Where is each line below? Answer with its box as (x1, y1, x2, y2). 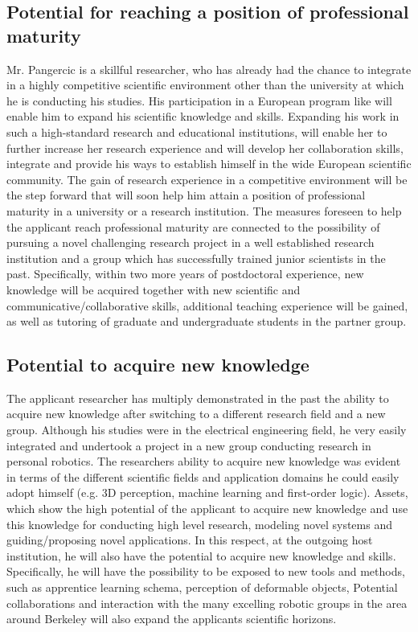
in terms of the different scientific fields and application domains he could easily (6, 468, 400, 485)
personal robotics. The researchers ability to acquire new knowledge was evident (6, 453, 401, 470)
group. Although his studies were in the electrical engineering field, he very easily (6, 421, 407, 438)
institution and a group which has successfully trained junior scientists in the (6, 249, 386, 266)
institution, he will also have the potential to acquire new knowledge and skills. (6, 547, 396, 564)
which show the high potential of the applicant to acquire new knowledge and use (6, 500, 408, 517)
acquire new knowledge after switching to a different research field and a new (6, 405, 386, 422)
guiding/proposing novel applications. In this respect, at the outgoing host (6, 531, 373, 548)
